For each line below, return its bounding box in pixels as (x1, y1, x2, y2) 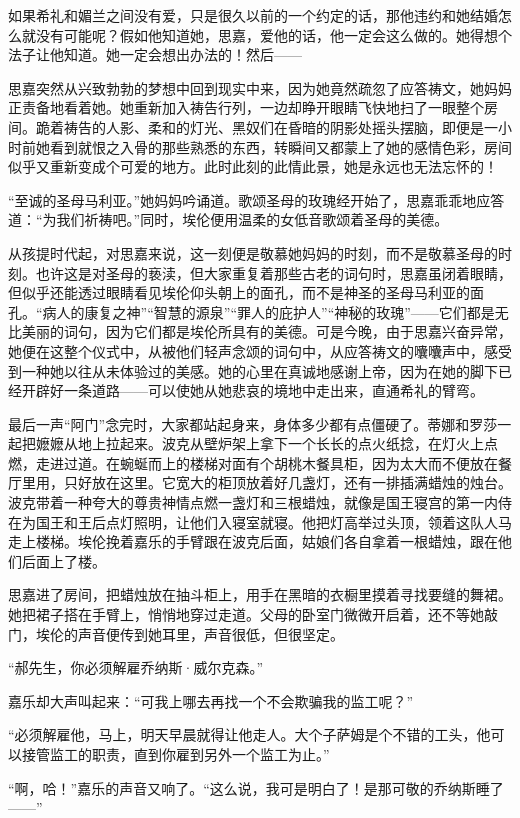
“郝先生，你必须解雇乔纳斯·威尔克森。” (8, 657, 264, 678)
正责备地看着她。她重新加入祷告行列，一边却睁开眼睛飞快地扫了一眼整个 (8, 97, 484, 118)
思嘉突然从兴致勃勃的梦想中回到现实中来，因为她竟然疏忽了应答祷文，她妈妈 (8, 77, 512, 98)
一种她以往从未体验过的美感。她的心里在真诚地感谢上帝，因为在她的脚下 (21, 360, 498, 381)
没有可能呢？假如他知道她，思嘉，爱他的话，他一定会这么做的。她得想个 (35, 24, 512, 45)
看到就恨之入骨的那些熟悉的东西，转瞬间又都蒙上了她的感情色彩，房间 (49, 136, 512, 157)
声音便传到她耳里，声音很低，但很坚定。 (77, 623, 344, 644)
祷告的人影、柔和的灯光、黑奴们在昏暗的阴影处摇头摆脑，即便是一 (63, 116, 498, 137)
